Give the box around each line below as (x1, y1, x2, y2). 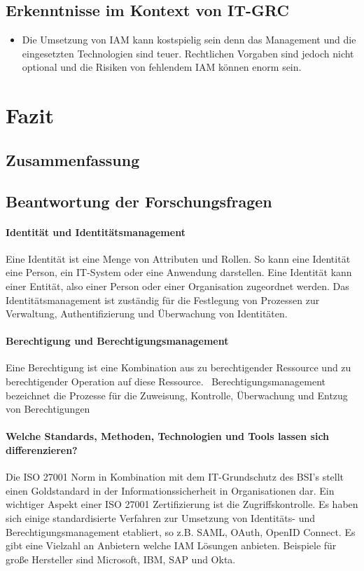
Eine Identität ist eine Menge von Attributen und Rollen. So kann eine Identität (6, 251, 351, 266)
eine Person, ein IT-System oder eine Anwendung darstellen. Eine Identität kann (6, 265, 352, 280)
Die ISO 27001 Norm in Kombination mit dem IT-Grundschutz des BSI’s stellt (6, 469, 344, 484)
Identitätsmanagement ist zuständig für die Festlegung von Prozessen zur (6, 292, 320, 307)
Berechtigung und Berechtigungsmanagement (6, 333, 229, 348)
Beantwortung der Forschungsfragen (6, 190, 272, 212)
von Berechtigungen (6, 401, 90, 416)
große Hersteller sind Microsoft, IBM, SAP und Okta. (6, 551, 236, 566)
